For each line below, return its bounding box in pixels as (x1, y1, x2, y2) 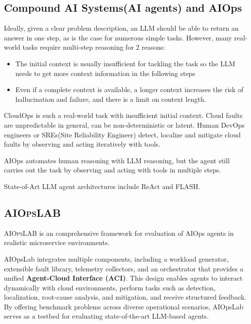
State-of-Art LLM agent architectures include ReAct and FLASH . (4, 181, 200, 191)
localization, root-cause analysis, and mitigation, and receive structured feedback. (4, 292, 247, 302)
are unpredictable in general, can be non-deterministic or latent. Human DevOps (4, 119, 245, 130)
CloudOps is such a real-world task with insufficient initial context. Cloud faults (4, 110, 243, 120)
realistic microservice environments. (4, 237, 110, 248)
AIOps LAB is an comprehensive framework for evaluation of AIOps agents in (4, 228, 234, 238)
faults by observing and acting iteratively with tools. (4, 139, 161, 149)
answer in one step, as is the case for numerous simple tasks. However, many (4, 32, 232, 42)
